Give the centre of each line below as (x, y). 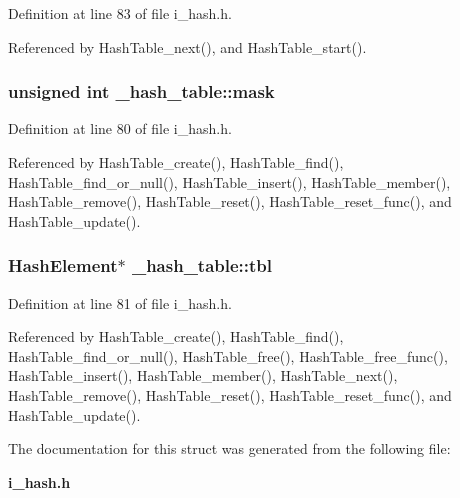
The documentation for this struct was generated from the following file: (229, 448)
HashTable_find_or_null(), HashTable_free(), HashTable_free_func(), (228, 355)
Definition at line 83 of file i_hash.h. (120, 13)
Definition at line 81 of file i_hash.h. (120, 302)
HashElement (63, 265)
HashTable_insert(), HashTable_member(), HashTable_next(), (203, 375)
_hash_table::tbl (202, 265)
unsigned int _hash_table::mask (141, 91)
